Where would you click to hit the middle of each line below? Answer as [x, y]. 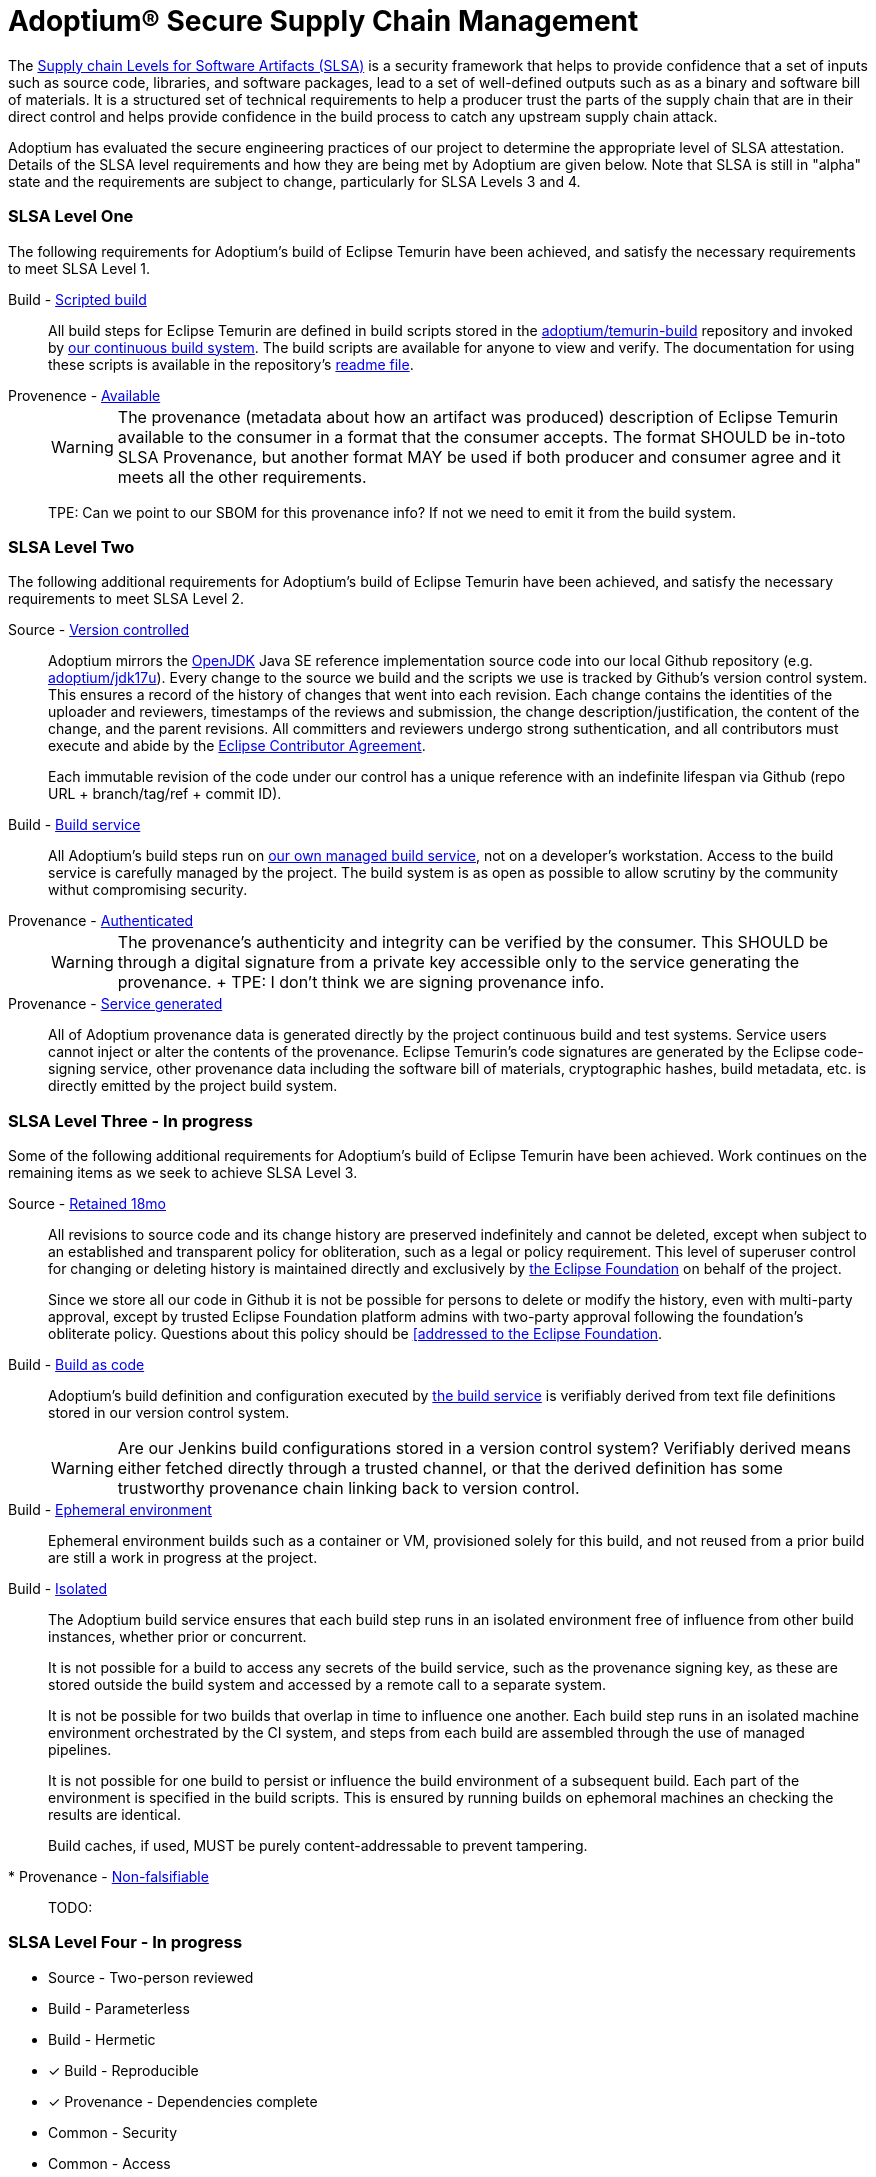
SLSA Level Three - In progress [130, 1120]
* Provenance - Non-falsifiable [108, 1876]
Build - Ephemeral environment [110, 1509]
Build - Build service [74, 825]
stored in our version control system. [169, 1412]
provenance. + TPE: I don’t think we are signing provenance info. [361, 982]
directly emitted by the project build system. [193, 1086]
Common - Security [113, 2132]
